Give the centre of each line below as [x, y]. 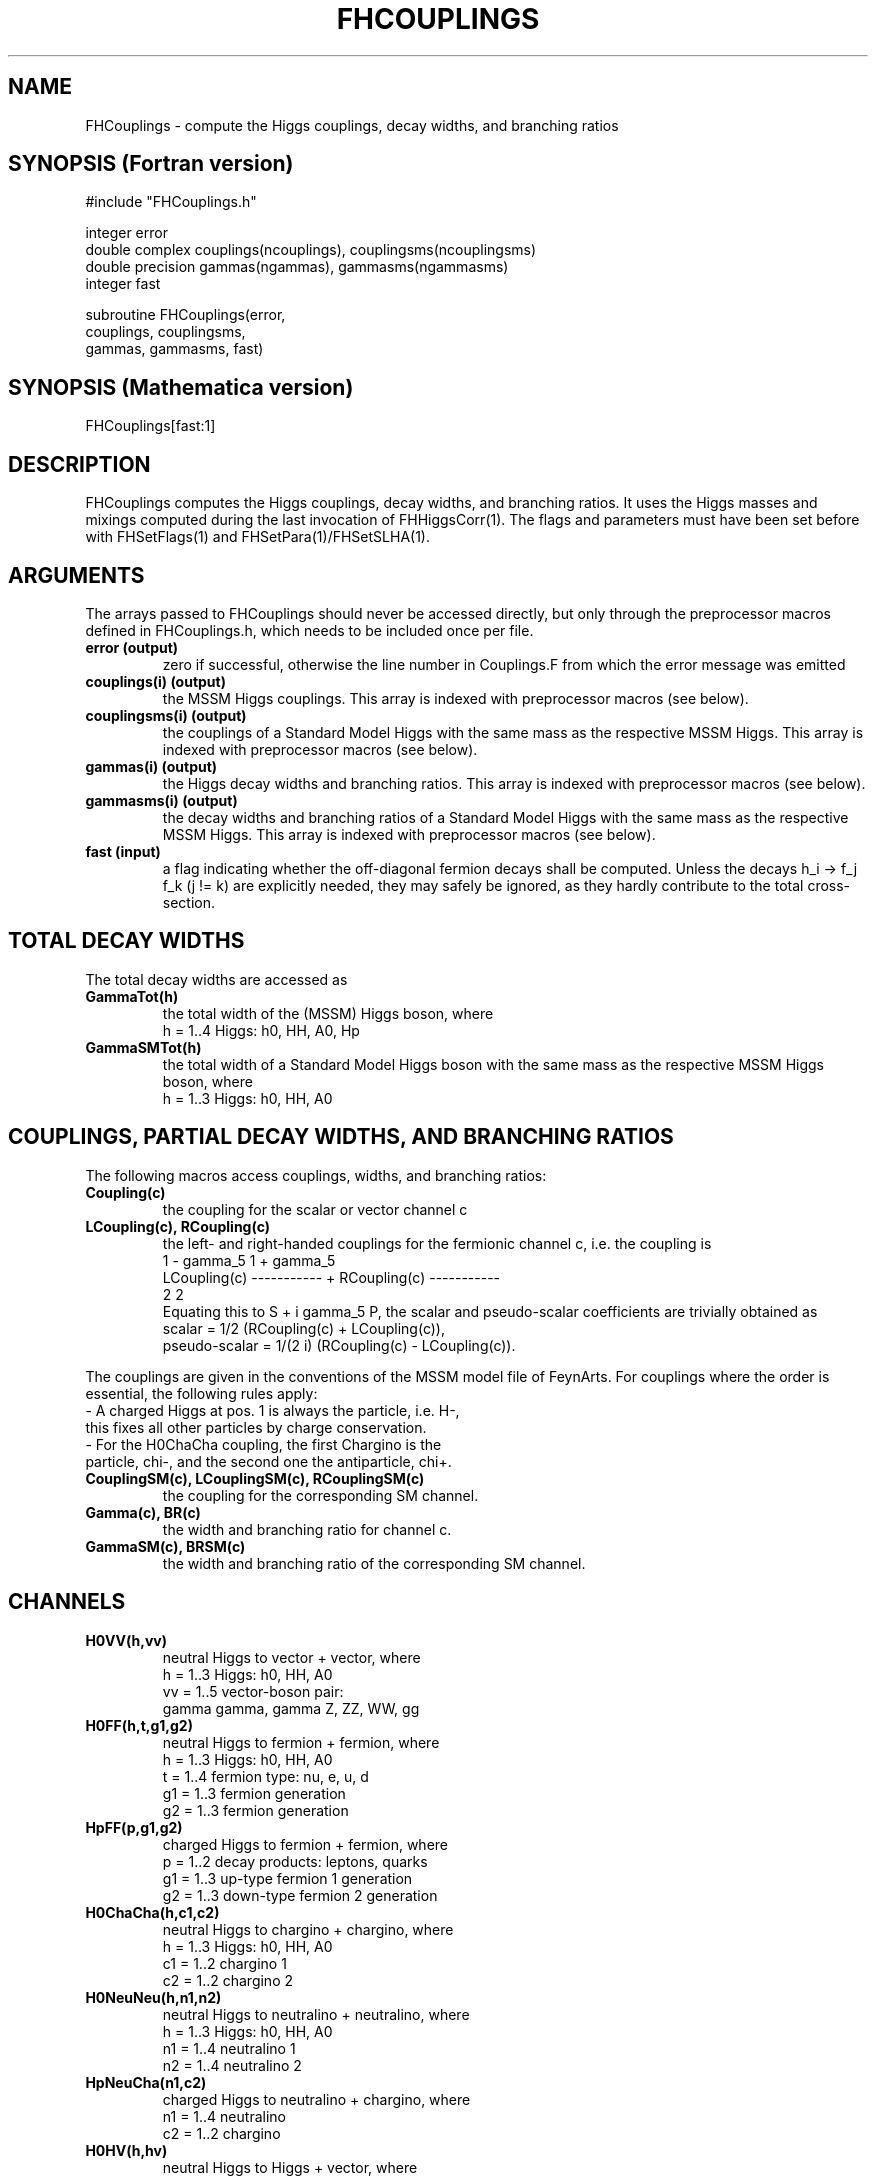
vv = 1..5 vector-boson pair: [253, 1691]
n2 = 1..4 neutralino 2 [232, 2065]
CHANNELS [67, 1602]
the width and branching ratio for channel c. [307, 1529]
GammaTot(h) [132, 996]
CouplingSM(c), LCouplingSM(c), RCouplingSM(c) [255, 1478]
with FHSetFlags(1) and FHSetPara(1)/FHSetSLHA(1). [257, 537]
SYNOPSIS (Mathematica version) [181, 387]
